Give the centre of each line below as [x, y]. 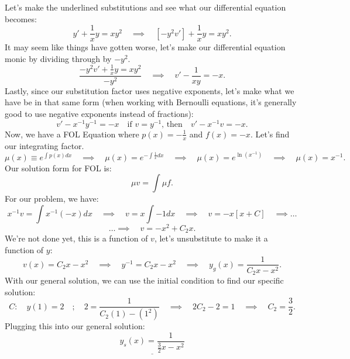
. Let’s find [270, 134]
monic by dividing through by [58, 58]
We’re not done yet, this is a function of [76, 238]
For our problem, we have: [52, 199]
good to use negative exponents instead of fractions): [99, 113]
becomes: [21, 18]
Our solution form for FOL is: [58, 168]
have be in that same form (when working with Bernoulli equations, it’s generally [151, 102]
